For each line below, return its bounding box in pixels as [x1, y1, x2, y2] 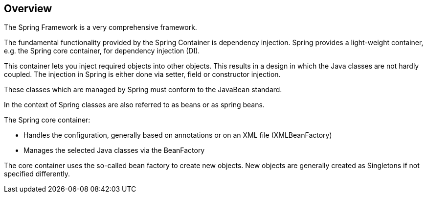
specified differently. [4, 170, 70, 178]
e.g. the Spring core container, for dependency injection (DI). [4, 47, 200, 55]
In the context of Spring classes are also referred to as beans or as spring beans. [4, 100, 265, 109]
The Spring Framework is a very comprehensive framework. [4, 23, 197, 32]
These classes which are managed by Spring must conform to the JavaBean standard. [4, 85, 282, 94]
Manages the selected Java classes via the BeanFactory [23, 146, 205, 155]
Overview [4, 2, 52, 15]
